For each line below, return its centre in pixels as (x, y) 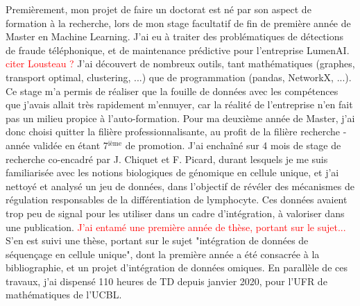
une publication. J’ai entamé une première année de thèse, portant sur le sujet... (176, 227)
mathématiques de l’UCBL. (64, 295)
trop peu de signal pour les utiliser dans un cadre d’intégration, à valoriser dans (175, 213)
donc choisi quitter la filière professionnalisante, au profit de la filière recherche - (176, 131)
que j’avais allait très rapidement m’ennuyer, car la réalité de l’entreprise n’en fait (179, 104)
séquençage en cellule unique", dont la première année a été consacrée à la (163, 254)
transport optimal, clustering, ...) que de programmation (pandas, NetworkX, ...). (179, 77)
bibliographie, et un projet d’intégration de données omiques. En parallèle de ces (177, 267)
